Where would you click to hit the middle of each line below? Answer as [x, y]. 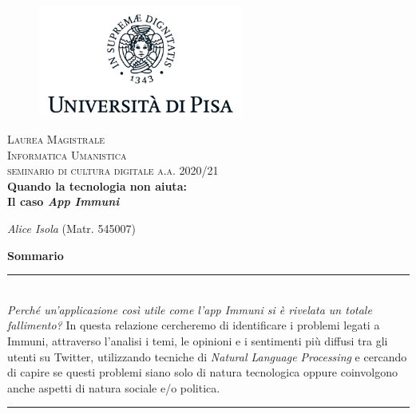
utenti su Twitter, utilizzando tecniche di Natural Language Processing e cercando [207, 356]
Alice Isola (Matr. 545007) [71, 229]
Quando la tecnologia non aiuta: [97, 185]
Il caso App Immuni [63, 201]
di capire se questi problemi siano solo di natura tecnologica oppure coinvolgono [202, 372]
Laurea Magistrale [56, 139]
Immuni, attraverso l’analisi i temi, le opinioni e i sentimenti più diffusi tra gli [198, 340]
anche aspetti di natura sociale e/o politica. [114, 387]
